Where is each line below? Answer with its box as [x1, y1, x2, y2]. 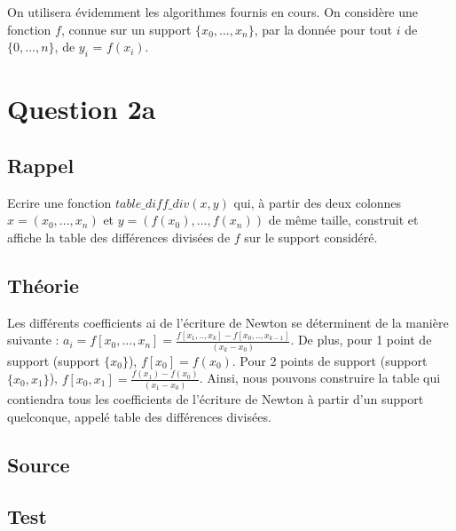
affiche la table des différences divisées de [7, 227, 231, 246]
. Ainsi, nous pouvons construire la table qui [199, 369, 441, 387]
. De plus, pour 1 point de [290, 330, 432, 349]
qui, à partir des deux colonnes [233, 193, 402, 211]
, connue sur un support [60, 20, 192, 38]
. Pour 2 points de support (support [232, 351, 428, 369]
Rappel [7, 151, 75, 178]
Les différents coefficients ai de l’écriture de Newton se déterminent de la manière [7, 313, 449, 331]
